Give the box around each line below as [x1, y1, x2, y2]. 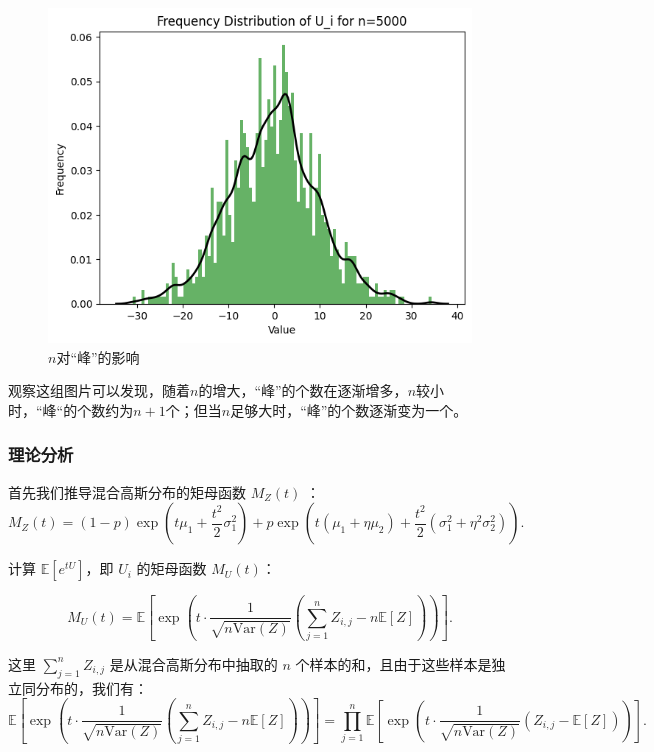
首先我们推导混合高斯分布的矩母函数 [8, 481, 246, 502]
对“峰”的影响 [56, 346, 140, 367]
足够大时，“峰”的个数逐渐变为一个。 [230, 399, 468, 420]
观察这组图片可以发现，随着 [8, 380, 190, 401]
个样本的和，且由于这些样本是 [295, 653, 492, 674]
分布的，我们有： [35, 677, 148, 698]
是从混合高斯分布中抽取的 [109, 653, 278, 674]
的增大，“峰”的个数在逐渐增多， [198, 380, 408, 401]
